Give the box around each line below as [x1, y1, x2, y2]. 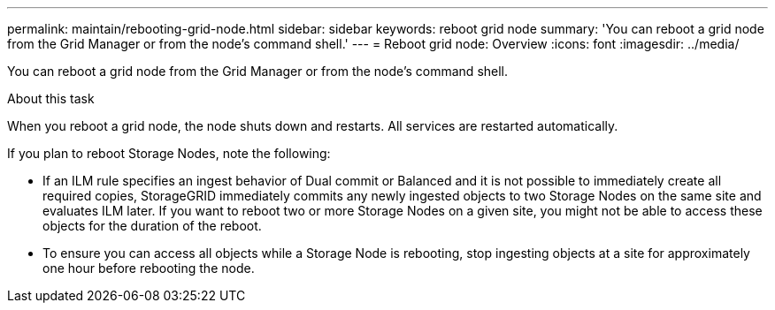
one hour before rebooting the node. [42, 261, 255, 276]
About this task [7, 91, 95, 106]
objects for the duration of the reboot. [42, 218, 262, 233]
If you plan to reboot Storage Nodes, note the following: [7, 146, 331, 161]
